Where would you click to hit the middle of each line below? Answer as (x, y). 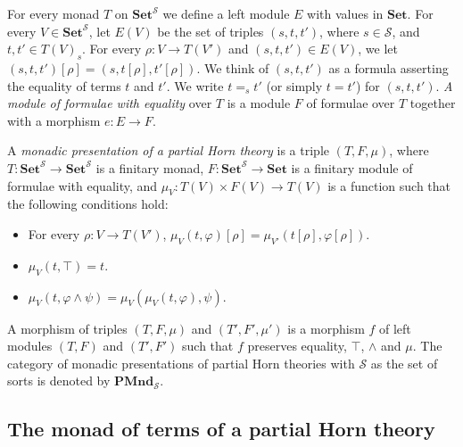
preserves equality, (297, 346)
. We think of (233, 67)
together (433, 103)
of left (395, 328)
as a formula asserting (389, 67)
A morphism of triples (67, 328)
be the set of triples (211, 31)
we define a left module (226, 13)
